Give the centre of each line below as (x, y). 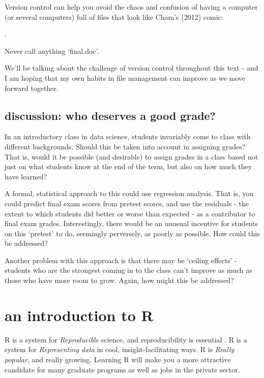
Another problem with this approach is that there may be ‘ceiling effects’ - (121, 260)
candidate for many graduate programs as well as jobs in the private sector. (122, 369)
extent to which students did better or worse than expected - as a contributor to (130, 213)
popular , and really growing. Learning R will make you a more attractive (118, 359)
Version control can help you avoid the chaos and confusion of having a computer (131, 7)
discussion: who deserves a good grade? (110, 115)
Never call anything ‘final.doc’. (52, 51)
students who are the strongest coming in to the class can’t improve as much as (128, 270)
